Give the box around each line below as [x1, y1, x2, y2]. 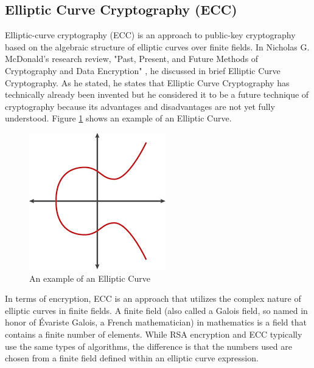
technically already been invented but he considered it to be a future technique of [5, 88, 309, 101]
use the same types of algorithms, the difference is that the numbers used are [5, 339, 292, 352]
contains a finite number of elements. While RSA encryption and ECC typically [5, 327, 302, 340]
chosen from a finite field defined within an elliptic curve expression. [5, 352, 259, 364]
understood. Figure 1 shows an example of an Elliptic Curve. [5, 112, 232, 124]
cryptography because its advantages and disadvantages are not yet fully [5, 100, 275, 112]
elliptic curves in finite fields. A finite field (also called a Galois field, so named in [5, 304, 308, 316]
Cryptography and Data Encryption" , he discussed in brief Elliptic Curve [5, 64, 281, 77]
